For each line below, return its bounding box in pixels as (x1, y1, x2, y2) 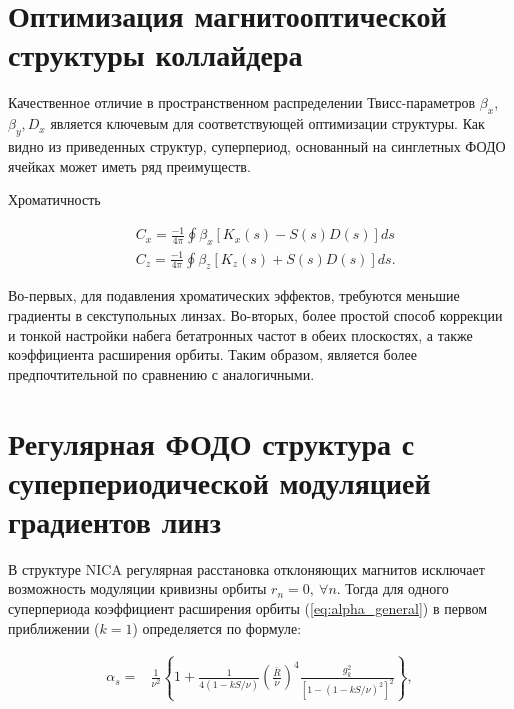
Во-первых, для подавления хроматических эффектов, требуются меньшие (8, 285, 460, 306)
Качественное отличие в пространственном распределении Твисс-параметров (8, 92, 476, 113)
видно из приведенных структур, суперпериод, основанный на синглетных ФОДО (8, 135, 506, 156)
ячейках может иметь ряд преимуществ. (8, 155, 251, 176)
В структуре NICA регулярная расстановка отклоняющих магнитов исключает (8, 558, 485, 579)
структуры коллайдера (8, 34, 303, 75)
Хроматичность (8, 189, 101, 210)
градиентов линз (8, 500, 221, 541)
